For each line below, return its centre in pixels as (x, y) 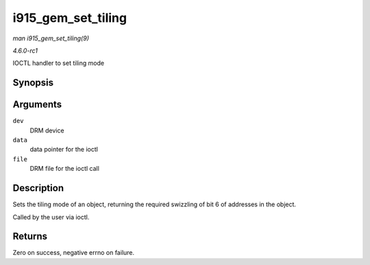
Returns (30, 237)
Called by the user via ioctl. (51, 217)
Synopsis (33, 83)
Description (38, 188)
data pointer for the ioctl (64, 150)
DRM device (47, 130)
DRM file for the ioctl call (64, 169)
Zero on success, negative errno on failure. (74, 253)
